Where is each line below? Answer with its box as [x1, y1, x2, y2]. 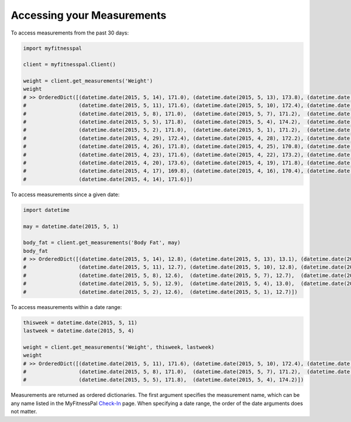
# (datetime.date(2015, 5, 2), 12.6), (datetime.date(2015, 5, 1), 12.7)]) [23, 289, 298, 295]
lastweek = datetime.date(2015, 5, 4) [23, 328, 135, 334]
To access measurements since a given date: [11, 191, 120, 198]
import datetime [23, 207, 70, 213]
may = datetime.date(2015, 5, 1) [23, 223, 119, 229]
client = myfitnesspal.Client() [23, 61, 116, 68]
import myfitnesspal [23, 44, 82, 52]
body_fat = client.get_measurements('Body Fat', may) [23, 239, 181, 246]
